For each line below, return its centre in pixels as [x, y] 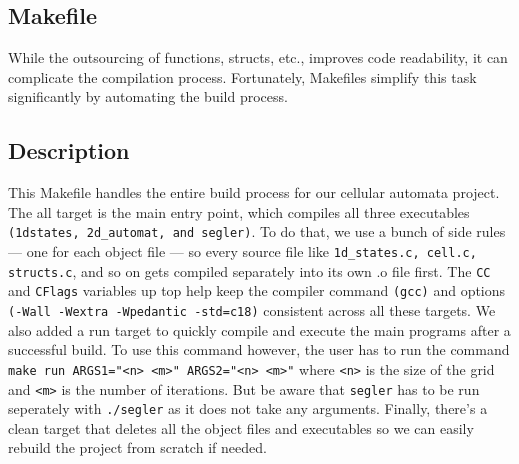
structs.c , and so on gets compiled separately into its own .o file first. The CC [249, 270]
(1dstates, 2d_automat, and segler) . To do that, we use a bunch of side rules [257, 231]
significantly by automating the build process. [148, 96]
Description [69, 150]
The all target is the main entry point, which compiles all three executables [239, 211]
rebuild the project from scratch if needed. [137, 447]
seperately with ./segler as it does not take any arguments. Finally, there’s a [248, 408]
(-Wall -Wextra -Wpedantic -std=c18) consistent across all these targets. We [252, 310]
